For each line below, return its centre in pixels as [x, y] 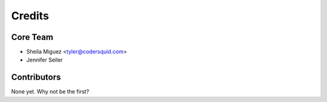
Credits [30, 16]
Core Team [32, 37]
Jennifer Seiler [45, 60]
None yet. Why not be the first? [50, 92]
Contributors [36, 78]
